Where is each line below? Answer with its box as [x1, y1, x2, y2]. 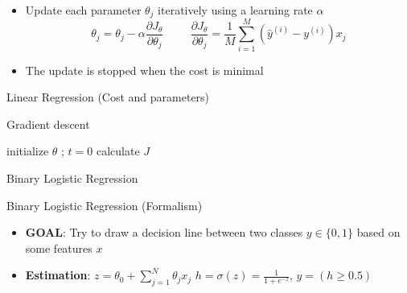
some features [25, 239, 92, 256]
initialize [6, 142, 49, 159]
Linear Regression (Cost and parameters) [6, 89, 210, 105]
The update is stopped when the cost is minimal [25, 61, 264, 78]
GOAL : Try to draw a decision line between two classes [25, 224, 303, 241]
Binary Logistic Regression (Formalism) [6, 196, 203, 213]
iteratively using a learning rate [158, 2, 313, 18]
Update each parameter [25, 2, 142, 18]
